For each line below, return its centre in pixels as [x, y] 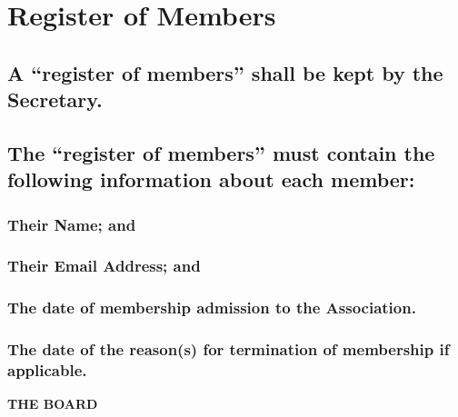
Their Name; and [72, 224]
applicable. [47, 370]
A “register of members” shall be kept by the [225, 72]
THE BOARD [53, 404]
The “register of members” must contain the [221, 152]
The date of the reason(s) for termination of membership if [229, 349]
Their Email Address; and [104, 266]
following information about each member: [211, 179]
